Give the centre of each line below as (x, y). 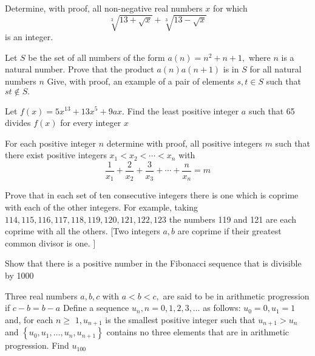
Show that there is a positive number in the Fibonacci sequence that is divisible (153, 263)
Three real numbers (41, 295)
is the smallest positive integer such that (180, 319)
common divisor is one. (48, 243)
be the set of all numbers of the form (97, 57)
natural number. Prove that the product (80, 69)
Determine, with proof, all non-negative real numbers (104, 8)
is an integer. (29, 37)
